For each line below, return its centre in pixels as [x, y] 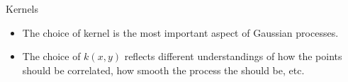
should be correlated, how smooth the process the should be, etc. [163, 70]
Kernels [22, 8]
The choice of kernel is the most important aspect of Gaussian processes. [180, 32]
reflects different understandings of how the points [233, 56]
